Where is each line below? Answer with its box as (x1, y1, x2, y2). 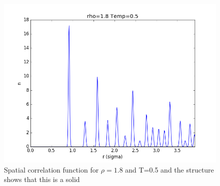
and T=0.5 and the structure (125, 164, 214, 175)
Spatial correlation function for (4, 164, 99, 175)
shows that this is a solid (4, 174, 80, 185)
